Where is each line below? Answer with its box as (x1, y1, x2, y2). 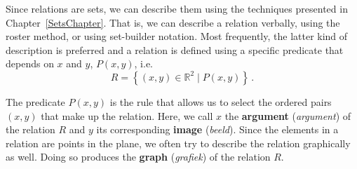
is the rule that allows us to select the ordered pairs (109, 94, 332, 109)
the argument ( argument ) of (224, 108, 351, 123)
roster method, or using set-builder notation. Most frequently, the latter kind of (6, 29, 348, 43)
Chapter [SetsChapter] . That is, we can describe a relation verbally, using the (6, 15, 340, 29)
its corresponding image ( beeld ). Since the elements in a (96, 122, 339, 137)
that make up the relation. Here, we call (41, 108, 213, 123)
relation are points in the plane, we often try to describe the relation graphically (6, 135, 351, 150)
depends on (6, 56, 54, 71)
